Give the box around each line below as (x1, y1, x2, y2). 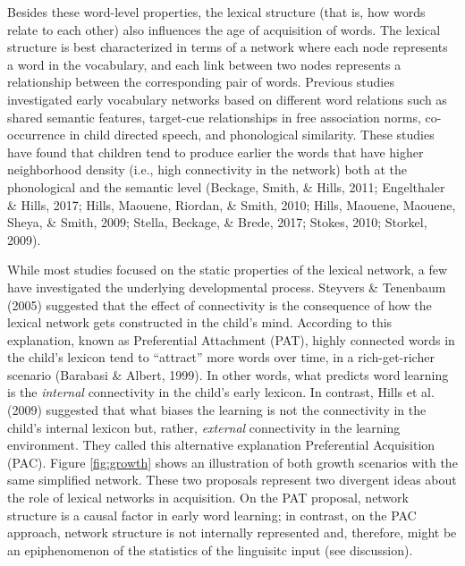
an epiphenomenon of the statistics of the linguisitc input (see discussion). (7, 540, 413, 559)
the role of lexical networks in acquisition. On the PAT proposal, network (7, 488, 409, 507)
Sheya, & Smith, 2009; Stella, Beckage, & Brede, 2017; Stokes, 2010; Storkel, (7, 213, 427, 232)
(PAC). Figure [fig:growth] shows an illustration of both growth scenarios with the (7, 452, 458, 471)
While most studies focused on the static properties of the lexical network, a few (7, 260, 448, 279)
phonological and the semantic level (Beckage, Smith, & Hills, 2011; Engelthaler (7, 177, 445, 196)
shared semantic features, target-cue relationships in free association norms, (7, 107, 421, 126)
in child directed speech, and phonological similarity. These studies (69, 125, 435, 144)
